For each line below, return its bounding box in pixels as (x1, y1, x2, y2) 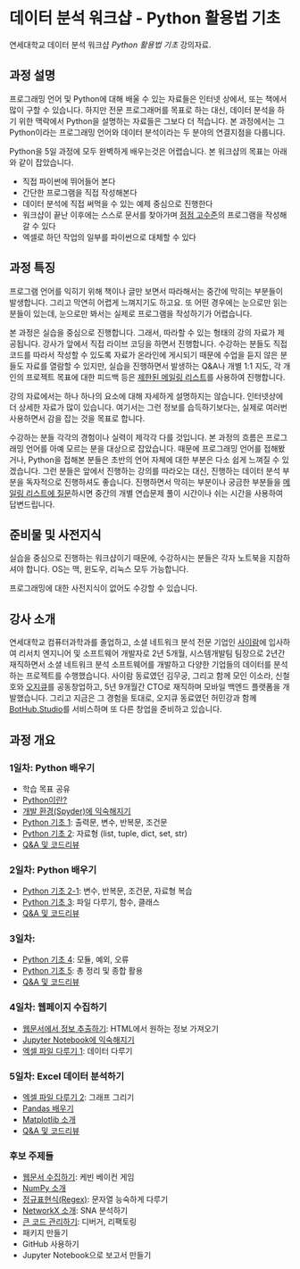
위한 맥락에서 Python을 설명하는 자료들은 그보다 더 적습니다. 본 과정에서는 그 (18, 115, 286, 126)
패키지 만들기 (21, 1228, 69, 1239)
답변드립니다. (9, 499, 55, 510)
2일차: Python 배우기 (9, 863, 96, 875)
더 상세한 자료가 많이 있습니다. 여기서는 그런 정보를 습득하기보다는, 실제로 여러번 (9, 402, 288, 412)
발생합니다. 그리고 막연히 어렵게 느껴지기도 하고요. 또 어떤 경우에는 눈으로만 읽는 (9, 296, 288, 308)
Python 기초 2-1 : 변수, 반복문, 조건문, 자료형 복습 (21, 885, 193, 897)
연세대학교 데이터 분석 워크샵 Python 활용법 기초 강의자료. (9, 39, 212, 50)
